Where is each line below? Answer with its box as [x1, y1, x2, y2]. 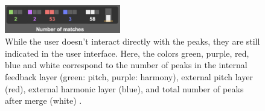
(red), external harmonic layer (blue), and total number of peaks [5, 82, 244, 95]
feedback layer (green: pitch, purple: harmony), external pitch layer [5, 71, 253, 83]
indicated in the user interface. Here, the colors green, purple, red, [5, 46, 249, 59]
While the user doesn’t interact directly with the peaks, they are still [5, 35, 260, 48]
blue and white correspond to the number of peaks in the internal [5, 59, 247, 71]
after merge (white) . [5, 94, 82, 107]
